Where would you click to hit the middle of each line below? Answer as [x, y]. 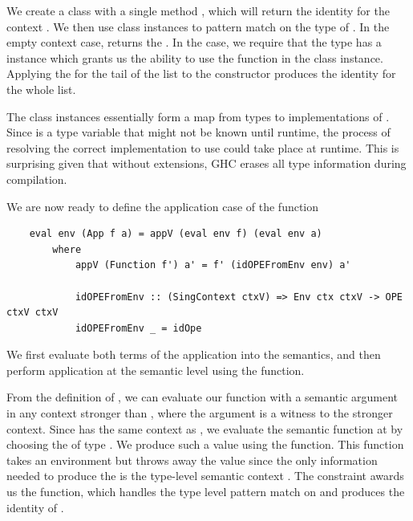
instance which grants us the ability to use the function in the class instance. [195, 57]
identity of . [35, 507]
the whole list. [41, 89]
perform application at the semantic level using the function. [156, 370]
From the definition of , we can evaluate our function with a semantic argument [202, 397]
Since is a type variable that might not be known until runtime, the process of [198, 132]
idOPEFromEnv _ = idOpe [138, 328]
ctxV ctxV [32, 313]
